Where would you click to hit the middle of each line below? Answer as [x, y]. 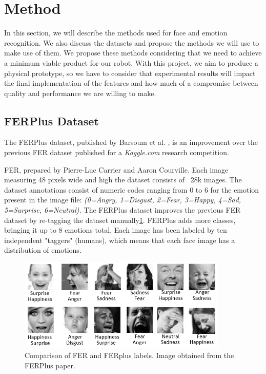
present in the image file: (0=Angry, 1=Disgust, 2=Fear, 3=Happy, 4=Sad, [123, 200]
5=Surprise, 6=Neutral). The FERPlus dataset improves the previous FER [122, 210]
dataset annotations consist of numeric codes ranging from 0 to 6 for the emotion [132, 189]
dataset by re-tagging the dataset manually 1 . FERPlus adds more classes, [120, 220]
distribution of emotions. [43, 250]
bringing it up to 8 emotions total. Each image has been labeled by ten [116, 230]
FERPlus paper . [50, 365]
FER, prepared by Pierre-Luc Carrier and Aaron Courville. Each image [116, 169]
